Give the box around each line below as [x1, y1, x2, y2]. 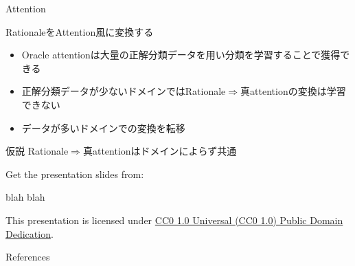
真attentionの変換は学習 [240, 84, 346, 98]
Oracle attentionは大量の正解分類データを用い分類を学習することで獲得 [21, 47, 341, 62]
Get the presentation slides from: [5, 166, 144, 181]
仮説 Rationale [5, 144, 69, 158]
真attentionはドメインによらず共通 [82, 144, 237, 158]
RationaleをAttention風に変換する [5, 24, 154, 38]
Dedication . [5, 226, 54, 241]
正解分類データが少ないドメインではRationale [21, 84, 226, 98]
